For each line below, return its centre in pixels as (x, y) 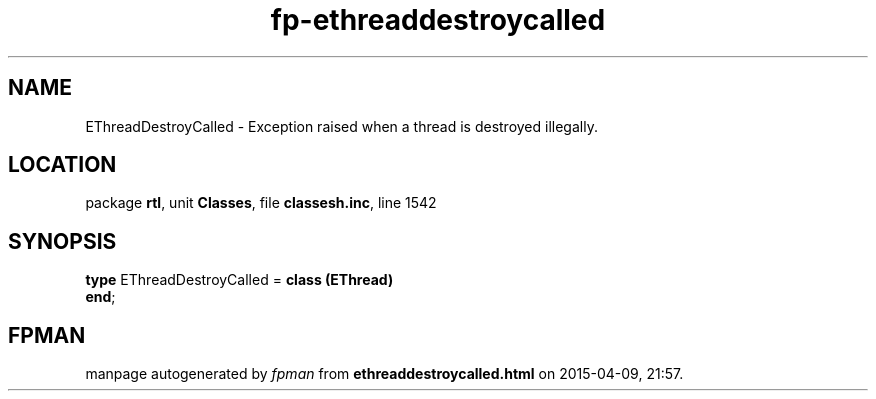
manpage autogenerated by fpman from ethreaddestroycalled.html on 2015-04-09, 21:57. (384, 374)
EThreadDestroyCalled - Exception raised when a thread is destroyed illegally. (341, 126)
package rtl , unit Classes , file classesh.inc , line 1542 (261, 203)
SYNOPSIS (62, 241)
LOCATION (62, 165)
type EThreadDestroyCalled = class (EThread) (239, 280)
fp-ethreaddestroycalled (438, 20)
